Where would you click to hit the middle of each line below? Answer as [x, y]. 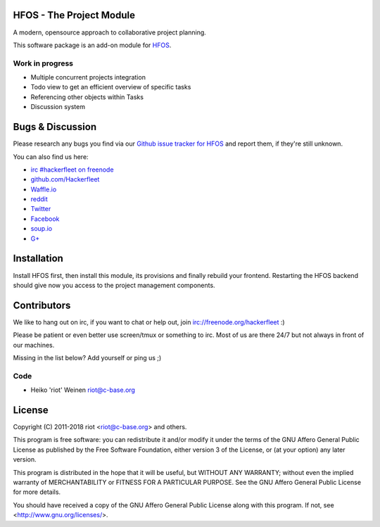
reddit [39, 199]
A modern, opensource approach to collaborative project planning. [110, 32]
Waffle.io [44, 189]
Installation [38, 259]
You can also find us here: [51, 157]
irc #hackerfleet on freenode [72, 170]
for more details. [37, 492]
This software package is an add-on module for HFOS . [92, 45]
